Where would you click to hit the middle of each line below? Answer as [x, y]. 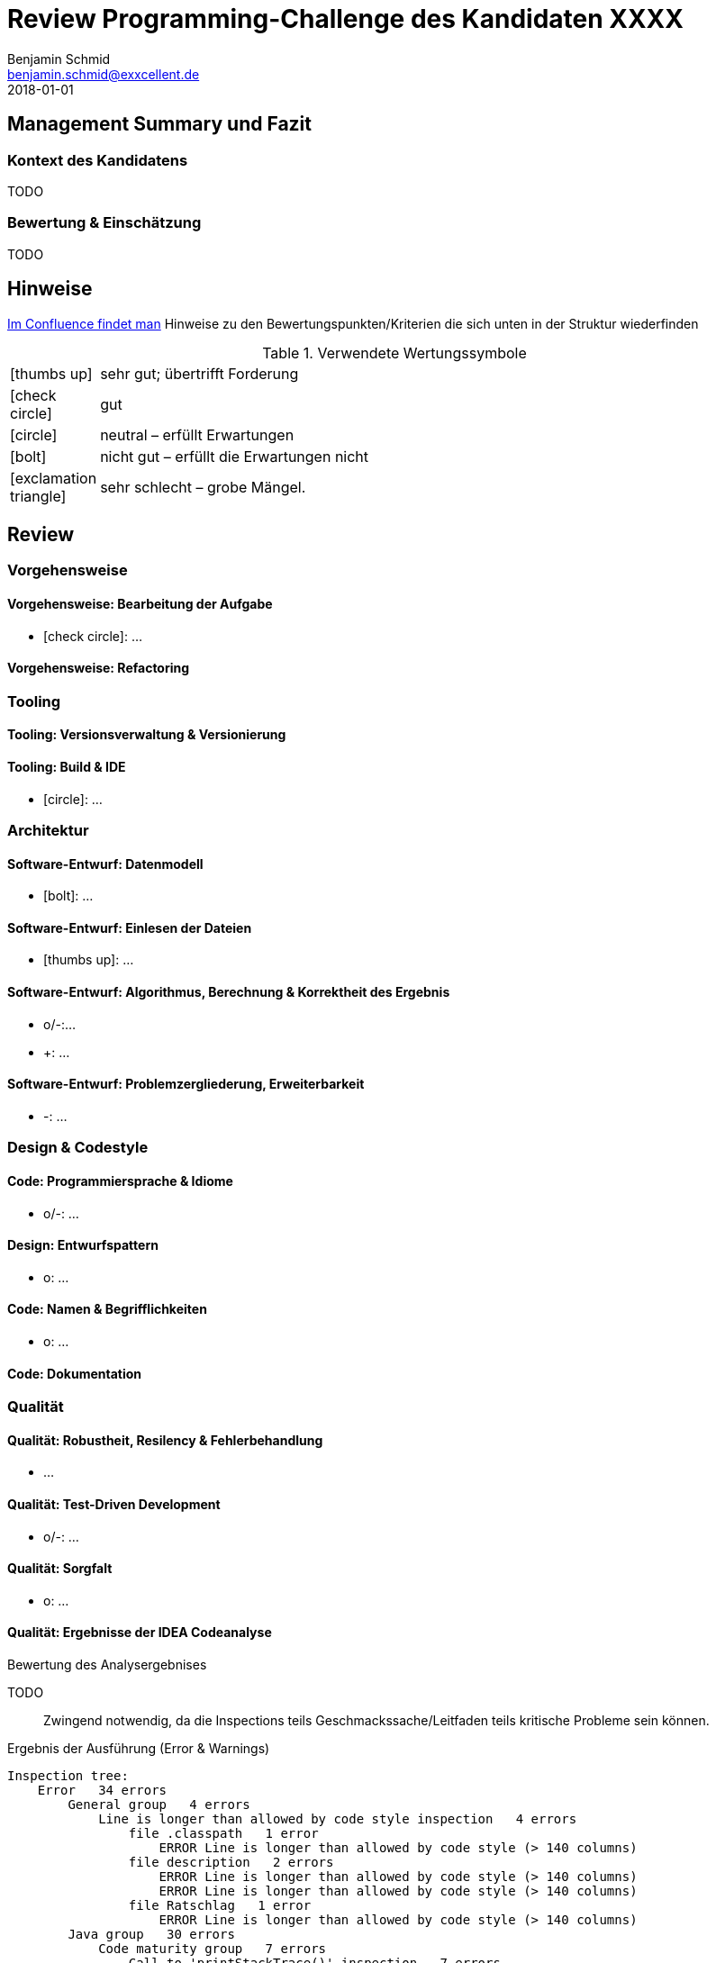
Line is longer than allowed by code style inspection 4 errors [338, 1819]
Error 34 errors [102, 1791]
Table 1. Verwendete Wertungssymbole [394, 353]
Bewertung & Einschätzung [104, 223]
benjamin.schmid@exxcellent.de [104, 74]
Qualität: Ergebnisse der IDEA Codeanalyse [140, 1633]
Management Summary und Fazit [159, 124]
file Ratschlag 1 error [220, 1906]
